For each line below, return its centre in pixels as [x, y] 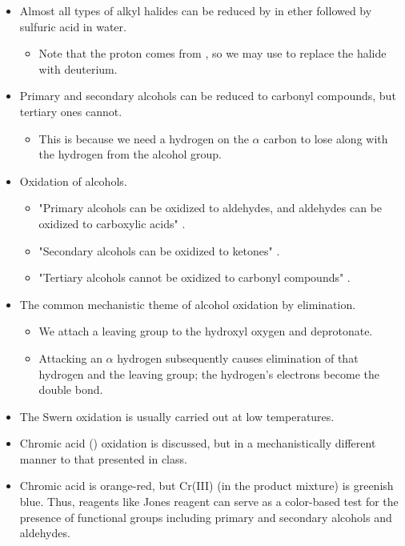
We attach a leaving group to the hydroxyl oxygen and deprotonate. [206, 331]
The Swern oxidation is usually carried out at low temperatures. [177, 416]
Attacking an [70, 357]
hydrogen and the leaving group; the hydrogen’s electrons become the [209, 373]
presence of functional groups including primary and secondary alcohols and [206, 517]
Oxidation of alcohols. [73, 181]
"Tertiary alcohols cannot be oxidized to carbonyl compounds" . [194, 277]
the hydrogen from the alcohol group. [130, 154]
